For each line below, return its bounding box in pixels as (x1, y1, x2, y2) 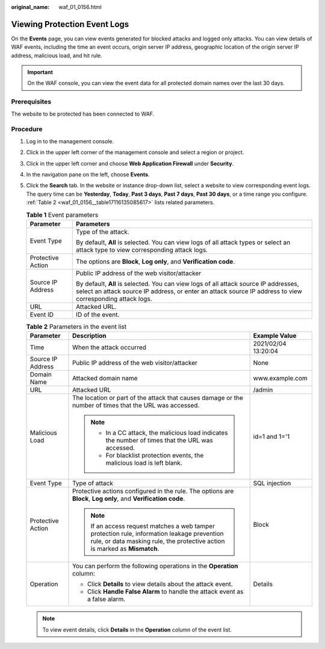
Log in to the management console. (26, 137, 114, 144)
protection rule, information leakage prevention (90, 530, 224, 538)
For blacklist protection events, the (105, 452, 204, 460)
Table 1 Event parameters (26, 211, 99, 219)
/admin (253, 386, 273, 394)
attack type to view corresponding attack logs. (76, 246, 208, 254)
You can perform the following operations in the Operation (72, 562, 238, 570)
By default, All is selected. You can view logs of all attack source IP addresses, (76, 279, 299, 288)
